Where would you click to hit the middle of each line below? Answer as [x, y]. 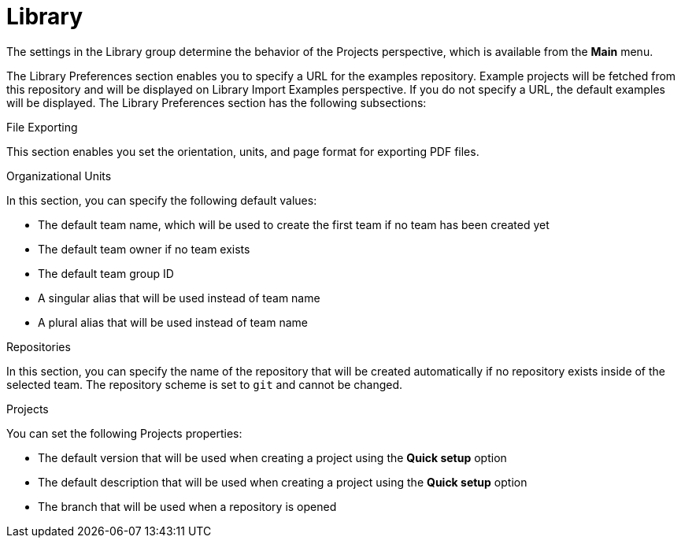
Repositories [39, 346]
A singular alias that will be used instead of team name [179, 298]
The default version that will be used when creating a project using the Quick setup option [272, 457]
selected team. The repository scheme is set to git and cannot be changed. [205, 384]
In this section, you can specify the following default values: [162, 200]
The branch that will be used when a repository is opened [187, 506]
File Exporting [42, 127]
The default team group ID [106, 273]
